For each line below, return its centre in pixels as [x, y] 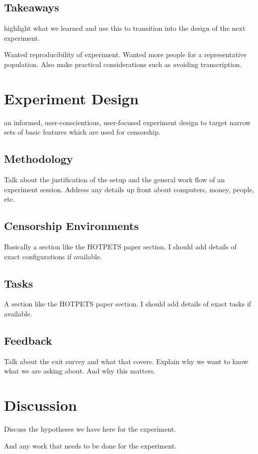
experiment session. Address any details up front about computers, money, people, [129, 189]
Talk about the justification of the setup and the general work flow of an [114, 180]
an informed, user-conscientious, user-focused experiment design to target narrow [128, 122]
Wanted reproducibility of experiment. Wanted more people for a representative [126, 54]
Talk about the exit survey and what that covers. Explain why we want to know [126, 361]
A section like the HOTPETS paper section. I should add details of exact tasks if [128, 304]
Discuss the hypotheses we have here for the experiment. [90, 429]
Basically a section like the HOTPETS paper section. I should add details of [120, 247]
